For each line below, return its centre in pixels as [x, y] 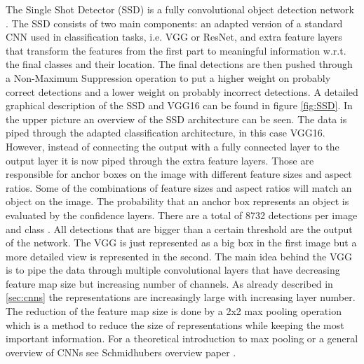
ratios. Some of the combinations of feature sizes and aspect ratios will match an [179, 187]
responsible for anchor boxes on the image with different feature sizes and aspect [179, 174]
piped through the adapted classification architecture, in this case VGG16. [166, 133]
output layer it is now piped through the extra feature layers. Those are [160, 160]
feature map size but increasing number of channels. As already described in [169, 283]
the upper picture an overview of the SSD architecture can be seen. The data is [176, 119]
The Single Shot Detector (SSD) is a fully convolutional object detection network [180, 9]
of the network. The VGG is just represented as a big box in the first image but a [181, 243]
